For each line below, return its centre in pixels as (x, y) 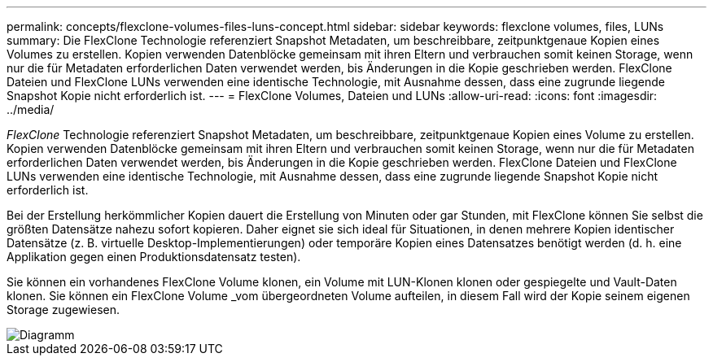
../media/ (31, 109)
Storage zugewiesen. (63, 310)
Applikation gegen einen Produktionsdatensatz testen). (154, 257)
